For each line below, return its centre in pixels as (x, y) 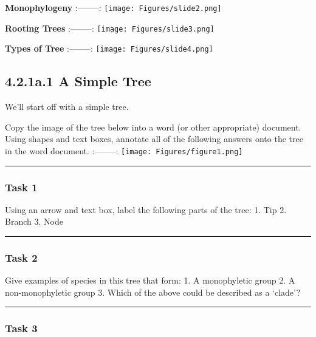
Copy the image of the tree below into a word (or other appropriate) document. (153, 127)
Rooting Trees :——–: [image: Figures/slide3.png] (110, 28)
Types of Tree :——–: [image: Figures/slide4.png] (109, 48)
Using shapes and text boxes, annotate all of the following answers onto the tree (154, 139)
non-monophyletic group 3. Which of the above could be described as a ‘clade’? (153, 292)
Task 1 (21, 187)
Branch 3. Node (34, 221)
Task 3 (21, 328)
